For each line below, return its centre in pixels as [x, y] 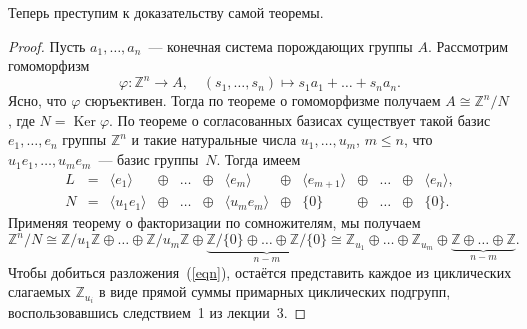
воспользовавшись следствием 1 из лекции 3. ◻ [157, 312]
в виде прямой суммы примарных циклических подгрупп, [274, 291]
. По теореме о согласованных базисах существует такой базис [300, 119]
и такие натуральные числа [214, 139]
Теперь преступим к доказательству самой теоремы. [166, 12]
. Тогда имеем [258, 159]
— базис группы [148, 159]
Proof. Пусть [47, 45]
